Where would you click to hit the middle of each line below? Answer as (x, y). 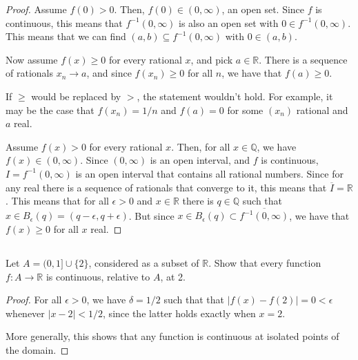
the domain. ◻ (37, 349)
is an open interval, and (200, 160)
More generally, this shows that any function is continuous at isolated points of (172, 336)
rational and (322, 110)
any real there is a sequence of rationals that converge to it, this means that (166, 187)
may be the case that (50, 110)
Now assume (32, 59)
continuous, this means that (64, 22)
